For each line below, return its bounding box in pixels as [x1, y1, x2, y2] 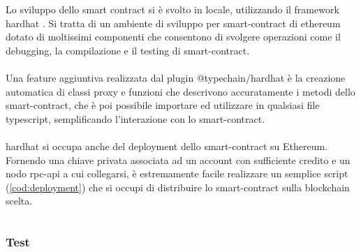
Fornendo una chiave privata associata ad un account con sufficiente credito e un [6, 152, 351, 167]
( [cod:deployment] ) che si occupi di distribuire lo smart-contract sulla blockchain [6, 179, 350, 194]
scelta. [6, 193, 33, 208]
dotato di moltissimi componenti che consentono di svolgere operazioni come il [6, 29, 341, 44]
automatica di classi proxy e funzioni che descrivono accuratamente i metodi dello [6, 84, 355, 98]
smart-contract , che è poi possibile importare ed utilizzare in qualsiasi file [6, 98, 320, 112]
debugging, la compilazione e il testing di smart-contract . [6, 43, 250, 57]
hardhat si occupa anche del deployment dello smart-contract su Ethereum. [6, 138, 328, 153]
